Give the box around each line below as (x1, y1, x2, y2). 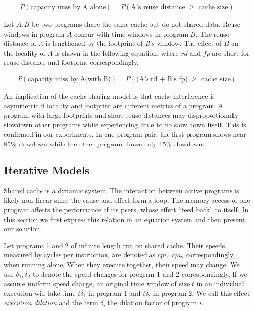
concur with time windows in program (74, 28, 189, 39)
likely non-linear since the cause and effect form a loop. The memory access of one (4, 195, 250, 205)
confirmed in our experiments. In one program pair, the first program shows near (4, 129, 246, 139)
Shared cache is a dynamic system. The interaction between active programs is (4, 185, 239, 195)
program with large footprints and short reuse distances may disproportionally (4, 110, 239, 120)
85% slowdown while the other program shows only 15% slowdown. (4, 139, 205, 148)
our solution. (4, 224, 42, 234)
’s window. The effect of (150, 38, 222, 48)
